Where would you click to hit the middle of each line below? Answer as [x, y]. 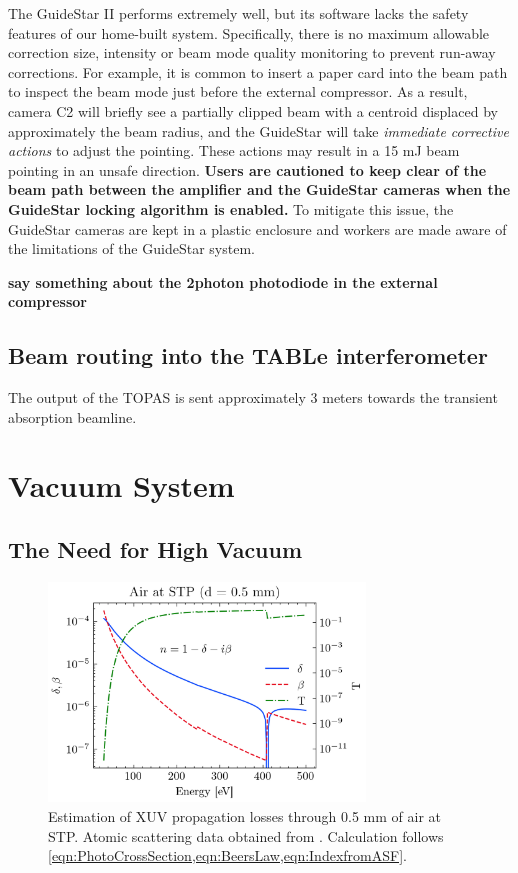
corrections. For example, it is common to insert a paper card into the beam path [258, 71]
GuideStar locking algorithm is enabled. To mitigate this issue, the [231, 208]
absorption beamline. [72, 416]
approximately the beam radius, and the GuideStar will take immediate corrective [258, 130]
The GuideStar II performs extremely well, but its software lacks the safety [238, 13]
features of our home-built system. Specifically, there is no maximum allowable [249, 32]
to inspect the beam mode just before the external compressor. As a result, [238, 91]
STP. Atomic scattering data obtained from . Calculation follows [246, 835]
